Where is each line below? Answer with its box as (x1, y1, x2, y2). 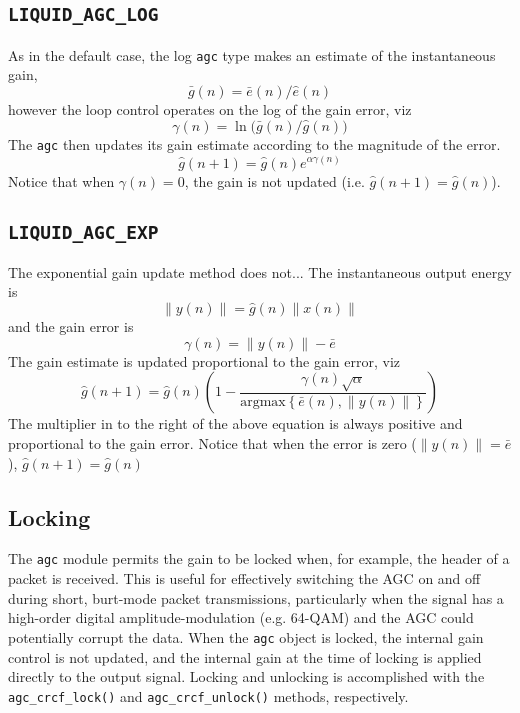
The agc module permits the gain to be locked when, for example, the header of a (8, 548, 510, 569)
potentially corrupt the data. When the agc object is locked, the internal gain (8, 626, 484, 647)
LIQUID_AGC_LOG (8, 4, 159, 26)
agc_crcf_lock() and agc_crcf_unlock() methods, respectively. (8, 685, 409, 706)
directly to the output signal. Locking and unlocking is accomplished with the (8, 666, 485, 687)
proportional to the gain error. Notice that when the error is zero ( (8, 433, 417, 454)
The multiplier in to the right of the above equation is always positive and (8, 413, 463, 434)
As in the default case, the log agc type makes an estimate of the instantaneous (8, 44, 496, 65)
